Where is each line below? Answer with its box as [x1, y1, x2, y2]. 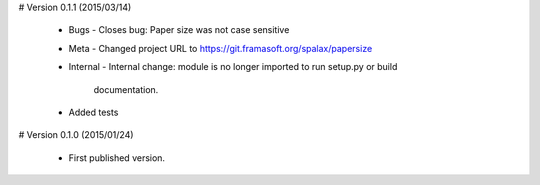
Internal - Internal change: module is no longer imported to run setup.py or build [68, 61, 398, 73]
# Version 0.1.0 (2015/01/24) [18, 129, 134, 141]
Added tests [68, 106, 119, 118]
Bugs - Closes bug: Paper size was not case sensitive [68, 24, 290, 36]
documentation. [93, 83, 159, 95]
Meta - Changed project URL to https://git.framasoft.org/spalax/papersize [68, 42, 373, 54]
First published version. [68, 151, 165, 164]
